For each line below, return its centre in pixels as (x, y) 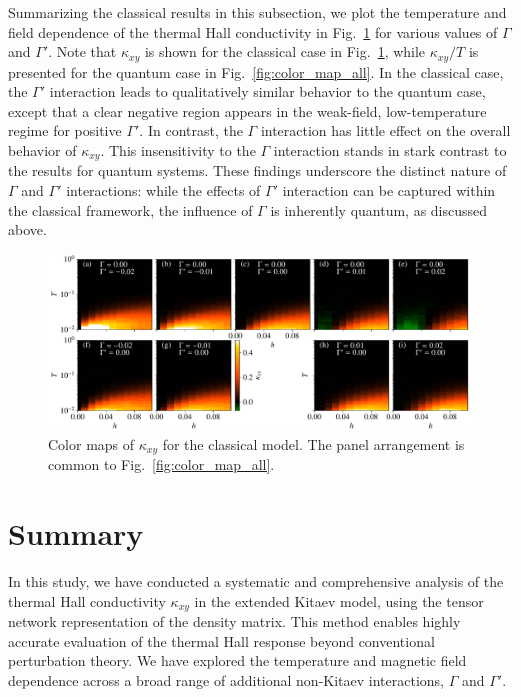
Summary (76, 533)
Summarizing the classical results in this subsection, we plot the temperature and (257, 12)
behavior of (42, 150)
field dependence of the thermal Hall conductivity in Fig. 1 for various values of (253, 31)
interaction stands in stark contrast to (390, 150)
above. (27, 229)
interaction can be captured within (389, 190)
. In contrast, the (191, 130)
